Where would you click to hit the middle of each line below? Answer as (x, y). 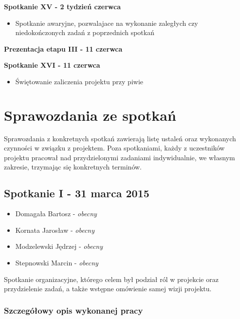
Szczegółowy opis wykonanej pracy (74, 310)
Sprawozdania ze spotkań (90, 115)
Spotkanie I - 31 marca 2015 (77, 193)
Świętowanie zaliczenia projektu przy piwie (79, 81)
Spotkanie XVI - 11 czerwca (52, 65)
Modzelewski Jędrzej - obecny (59, 246)
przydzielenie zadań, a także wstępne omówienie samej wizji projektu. (108, 289)
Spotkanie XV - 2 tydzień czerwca (63, 6)
